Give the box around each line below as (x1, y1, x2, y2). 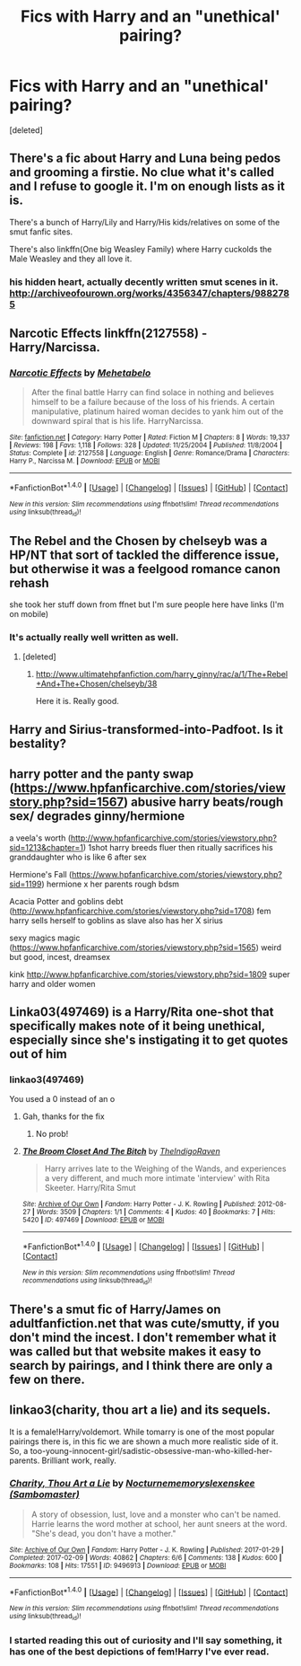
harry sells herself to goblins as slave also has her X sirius (9, 914, 224, 926)
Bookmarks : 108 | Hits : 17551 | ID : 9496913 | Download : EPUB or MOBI (9, 1561, 227, 1570)
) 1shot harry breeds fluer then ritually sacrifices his (82, 842, 273, 852)
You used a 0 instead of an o (9, 1094, 116, 1105)
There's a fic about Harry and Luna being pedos (9, 151, 281, 166)
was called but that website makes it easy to (9, 1344, 262, 1359)
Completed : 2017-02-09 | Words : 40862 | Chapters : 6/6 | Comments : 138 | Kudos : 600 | (9, 1553, 282, 1562)
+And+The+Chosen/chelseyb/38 (35, 678, 158, 689)
